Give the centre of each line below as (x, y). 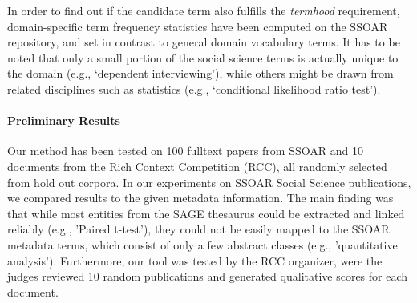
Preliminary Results (64, 120)
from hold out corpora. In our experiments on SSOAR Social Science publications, (209, 182)
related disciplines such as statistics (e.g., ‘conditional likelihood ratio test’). (194, 88)
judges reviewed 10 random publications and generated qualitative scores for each (208, 276)
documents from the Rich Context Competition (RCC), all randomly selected (197, 166)
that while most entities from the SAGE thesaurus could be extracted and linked (206, 213)
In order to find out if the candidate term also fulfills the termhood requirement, (204, 10)
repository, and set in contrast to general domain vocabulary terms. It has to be (204, 42)
